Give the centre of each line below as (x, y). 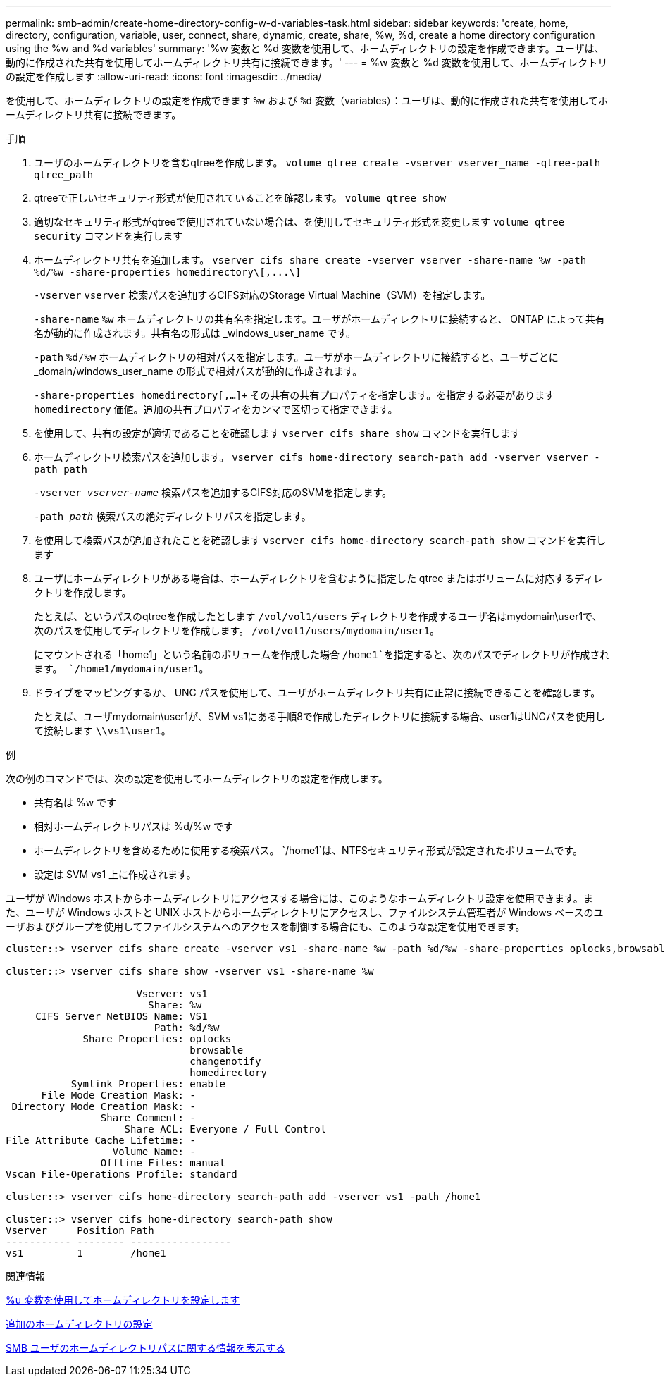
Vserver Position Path (80, 1230)
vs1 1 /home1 (86, 1253)
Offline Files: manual (163, 1163)
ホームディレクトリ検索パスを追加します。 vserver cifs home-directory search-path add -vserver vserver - (317, 457)
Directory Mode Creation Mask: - (104, 1106)
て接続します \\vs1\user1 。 (102, 730)
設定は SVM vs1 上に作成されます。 (115, 874)
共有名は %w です (75, 802)
